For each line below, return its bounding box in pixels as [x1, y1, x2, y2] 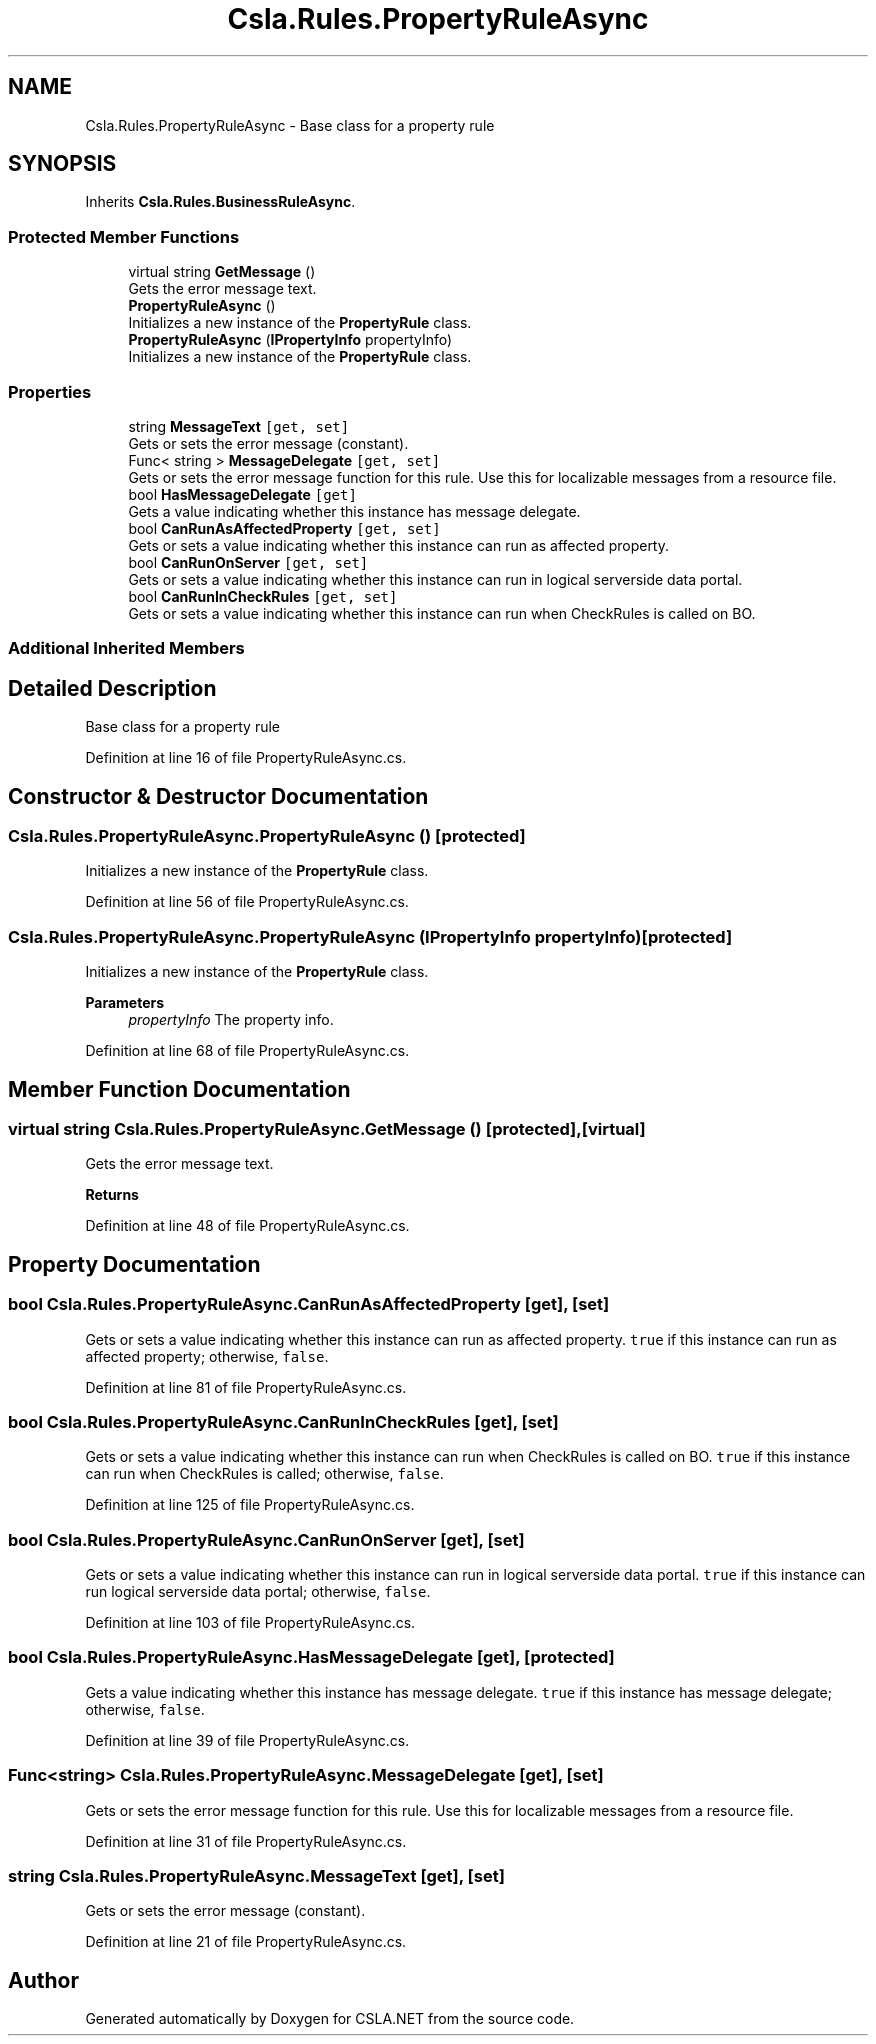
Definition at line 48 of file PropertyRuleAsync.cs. [85, 1217, 410, 1235]
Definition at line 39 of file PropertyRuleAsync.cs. [85, 1731, 410, 1749]
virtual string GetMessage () [128, 263, 316, 281]
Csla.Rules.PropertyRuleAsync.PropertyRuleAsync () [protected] [8, 826, 526, 846]
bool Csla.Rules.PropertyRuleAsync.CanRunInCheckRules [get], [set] [8, 1411, 559, 1432]
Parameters [85, 994, 165, 1012]
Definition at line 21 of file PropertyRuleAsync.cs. [85, 1933, 407, 1951]
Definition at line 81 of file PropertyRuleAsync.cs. [85, 1378, 407, 1396]
